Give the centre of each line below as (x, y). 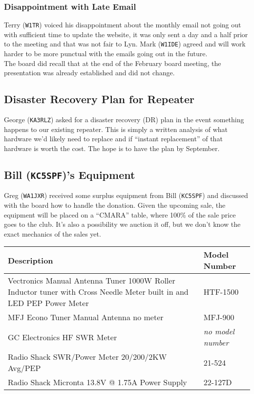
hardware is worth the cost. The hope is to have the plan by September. (112, 148)
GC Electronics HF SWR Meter (63, 337)
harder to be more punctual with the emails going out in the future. (106, 54)
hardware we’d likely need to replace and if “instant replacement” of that (113, 139)
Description (31, 260)
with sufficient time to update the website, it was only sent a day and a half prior (126, 34)
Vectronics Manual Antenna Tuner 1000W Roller (92, 281)
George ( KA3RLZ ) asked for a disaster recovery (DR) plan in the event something (124, 120)
